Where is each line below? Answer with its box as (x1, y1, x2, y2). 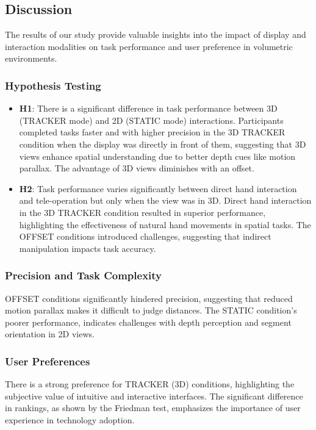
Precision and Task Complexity (5, 268, 162, 283)
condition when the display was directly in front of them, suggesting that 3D (19, 137, 306, 150)
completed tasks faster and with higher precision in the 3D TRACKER (19, 126, 285, 138)
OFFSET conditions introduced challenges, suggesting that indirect (19, 230, 271, 243)
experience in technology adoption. (5, 413, 135, 426)
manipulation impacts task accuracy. (19, 242, 156, 254)
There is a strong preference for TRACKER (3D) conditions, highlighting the (5, 378, 295, 390)
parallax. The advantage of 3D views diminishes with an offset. (19, 162, 254, 174)
